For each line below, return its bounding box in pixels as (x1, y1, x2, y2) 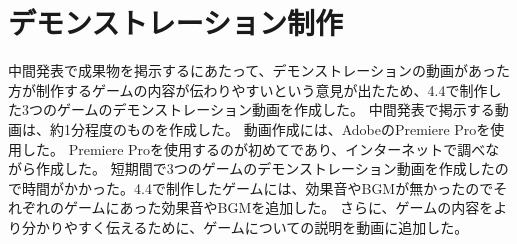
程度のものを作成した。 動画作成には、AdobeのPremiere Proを (84, 118, 491, 139)
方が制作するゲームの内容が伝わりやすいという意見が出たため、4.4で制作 (8, 79, 488, 100)
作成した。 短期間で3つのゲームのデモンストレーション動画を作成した (35, 158, 495, 179)
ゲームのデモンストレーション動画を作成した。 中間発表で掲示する (56, 99, 495, 120)
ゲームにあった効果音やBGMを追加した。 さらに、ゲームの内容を (63, 197, 494, 218)
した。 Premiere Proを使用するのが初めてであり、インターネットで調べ (21, 138, 486, 159)
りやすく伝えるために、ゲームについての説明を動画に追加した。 (49, 216, 469, 237)
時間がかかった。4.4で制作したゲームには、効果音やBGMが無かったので (21, 177, 494, 198)
